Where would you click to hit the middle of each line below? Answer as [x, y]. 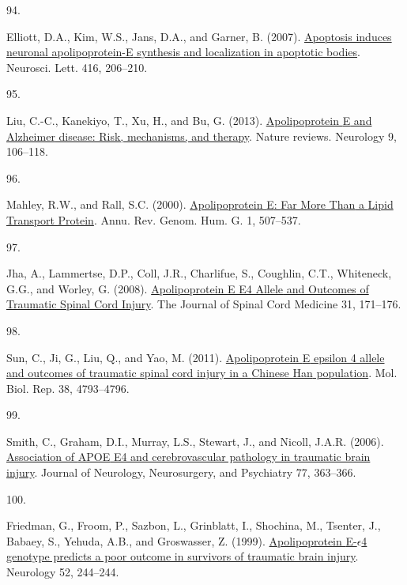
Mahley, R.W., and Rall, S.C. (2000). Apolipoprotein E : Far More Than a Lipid [200, 204]
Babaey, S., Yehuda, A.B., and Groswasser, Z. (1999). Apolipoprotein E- [182, 540]
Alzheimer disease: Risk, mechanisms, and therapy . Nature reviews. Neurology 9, [202, 136]
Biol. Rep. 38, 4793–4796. [68, 388]
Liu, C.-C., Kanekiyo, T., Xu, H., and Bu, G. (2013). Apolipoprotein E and [189, 120]
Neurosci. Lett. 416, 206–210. [77, 67]
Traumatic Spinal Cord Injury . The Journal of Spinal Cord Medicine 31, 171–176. [204, 304]
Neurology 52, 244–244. [63, 572]
